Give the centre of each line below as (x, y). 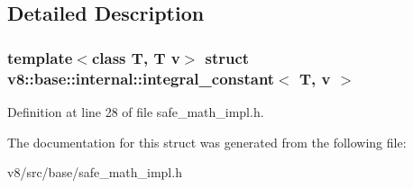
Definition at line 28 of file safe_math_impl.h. (136, 111)
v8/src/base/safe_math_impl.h (95, 172)
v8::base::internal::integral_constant (141, 78)
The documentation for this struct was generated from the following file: (207, 142)
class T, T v (136, 57)
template (40, 57)
